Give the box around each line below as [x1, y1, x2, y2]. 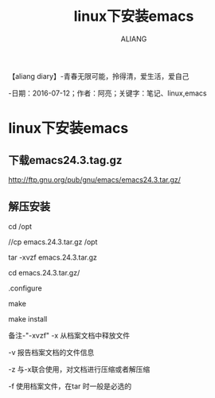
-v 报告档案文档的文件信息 [8, 347, 95, 357]
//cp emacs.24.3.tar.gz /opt [8, 236, 98, 247]
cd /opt [8, 221, 33, 231]
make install [8, 314, 48, 323]
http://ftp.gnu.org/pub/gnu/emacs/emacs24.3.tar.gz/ [8, 174, 182, 184]
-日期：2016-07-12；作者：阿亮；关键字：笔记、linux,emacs [8, 88, 207, 98]
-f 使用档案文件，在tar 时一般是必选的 [8, 381, 132, 391]
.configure [8, 283, 42, 293]
